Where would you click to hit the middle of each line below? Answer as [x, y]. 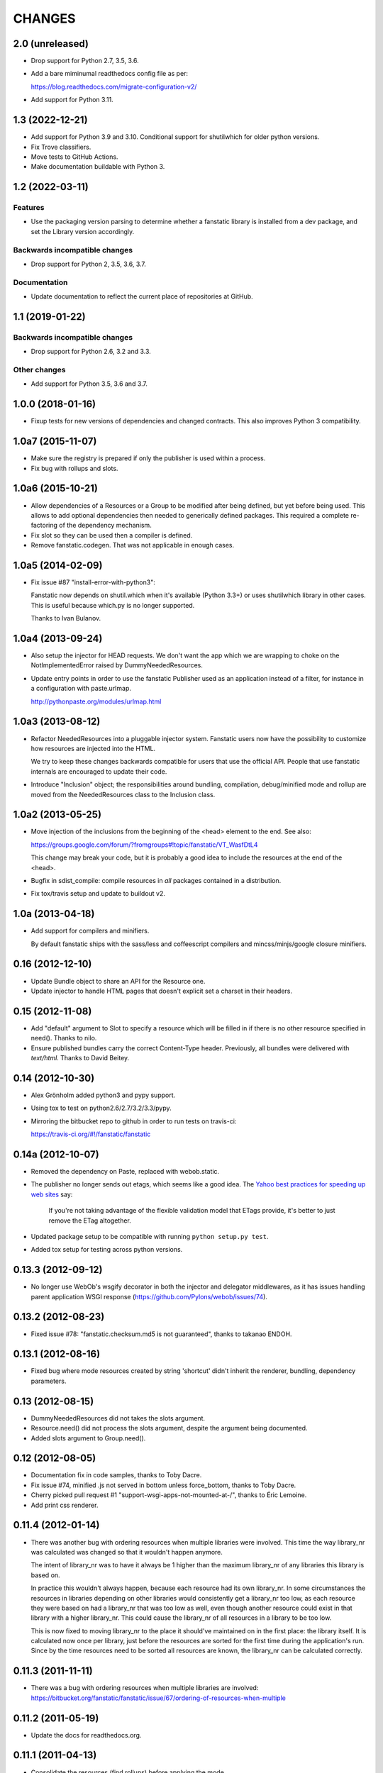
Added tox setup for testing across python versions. [107, 1250]
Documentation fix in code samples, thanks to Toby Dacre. [116, 1475]
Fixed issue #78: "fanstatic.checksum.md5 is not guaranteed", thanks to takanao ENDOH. [161, 1334]
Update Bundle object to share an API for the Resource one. [118, 981]
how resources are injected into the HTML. [93, 748]
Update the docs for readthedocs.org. [86, 1735]
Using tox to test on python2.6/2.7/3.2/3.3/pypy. [101, 1108]
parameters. [49, 1381]
